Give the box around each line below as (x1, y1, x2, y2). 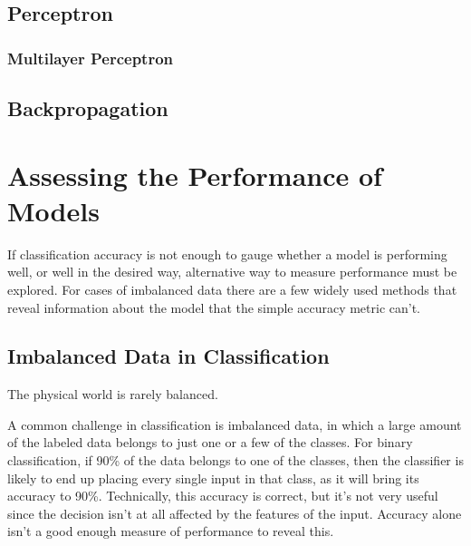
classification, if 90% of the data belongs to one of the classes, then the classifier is (7, 451, 464, 470)
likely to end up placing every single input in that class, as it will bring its (7, 468, 419, 487)
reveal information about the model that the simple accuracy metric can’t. (7, 297, 421, 317)
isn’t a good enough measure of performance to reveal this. (7, 522, 334, 541)
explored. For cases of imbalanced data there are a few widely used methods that (7, 279, 457, 298)
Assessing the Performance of (7, 156, 382, 193)
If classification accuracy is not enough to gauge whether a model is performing (7, 244, 447, 263)
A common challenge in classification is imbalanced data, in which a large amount (7, 414, 462, 434)
